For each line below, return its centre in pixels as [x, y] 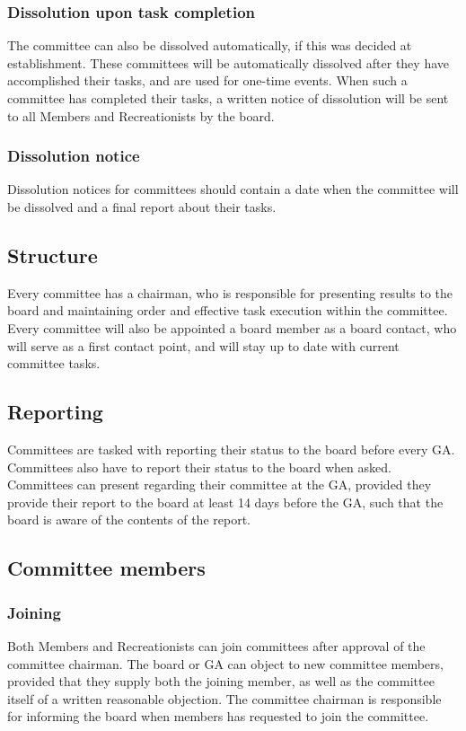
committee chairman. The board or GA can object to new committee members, [225, 663]
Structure [53, 255]
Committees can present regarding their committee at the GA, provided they [220, 484]
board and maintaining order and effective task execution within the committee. [228, 310]
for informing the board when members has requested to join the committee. [218, 716]
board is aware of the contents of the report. [129, 520]
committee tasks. [54, 363]
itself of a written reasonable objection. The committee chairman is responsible [224, 698]
